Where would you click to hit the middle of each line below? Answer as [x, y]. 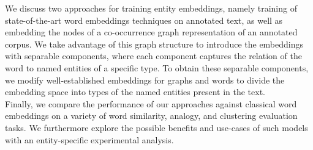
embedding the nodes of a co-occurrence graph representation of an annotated [151, 32]
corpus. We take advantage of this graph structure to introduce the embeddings [154, 44]
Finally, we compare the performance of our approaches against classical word [151, 103]
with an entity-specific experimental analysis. [89, 139]
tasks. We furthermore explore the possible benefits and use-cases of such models [156, 127]
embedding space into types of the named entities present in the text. [135, 92]
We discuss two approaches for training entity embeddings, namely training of [151, 8]
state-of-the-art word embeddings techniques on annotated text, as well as [144, 20]
